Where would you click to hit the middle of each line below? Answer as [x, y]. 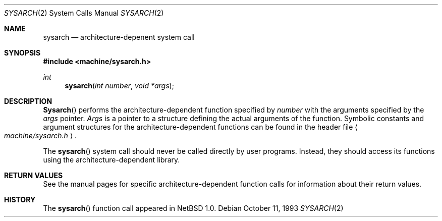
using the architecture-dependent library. [112, 160]
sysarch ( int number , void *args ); [119, 86]
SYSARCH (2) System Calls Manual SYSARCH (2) [84, 13]
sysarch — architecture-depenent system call [119, 37]
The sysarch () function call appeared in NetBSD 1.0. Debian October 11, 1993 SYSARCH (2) [193, 208]
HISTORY [20, 200]
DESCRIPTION [28, 101]
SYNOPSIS [22, 53]
